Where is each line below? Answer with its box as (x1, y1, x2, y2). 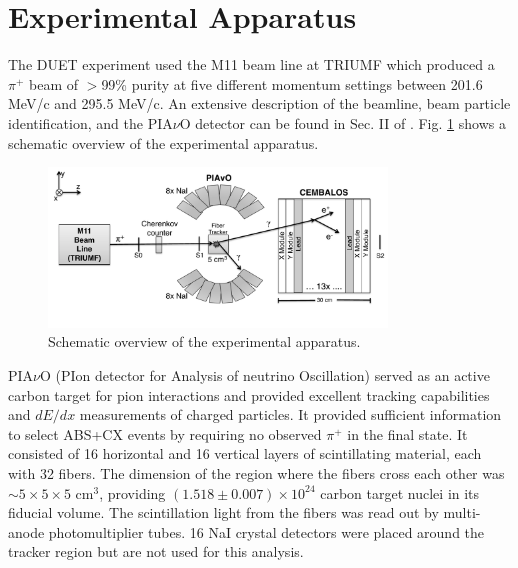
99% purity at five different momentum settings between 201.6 (101, 73, 483, 94)
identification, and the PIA (8, 112, 173, 133)
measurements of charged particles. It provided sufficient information (79, 404, 502, 425)
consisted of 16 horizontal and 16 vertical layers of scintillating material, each (8, 443, 482, 464)
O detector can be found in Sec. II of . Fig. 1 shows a (179, 112, 506, 133)
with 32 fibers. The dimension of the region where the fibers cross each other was (8, 463, 505, 484)
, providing (99, 482, 166, 503)
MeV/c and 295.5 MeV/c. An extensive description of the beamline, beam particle (8, 93, 511, 114)
